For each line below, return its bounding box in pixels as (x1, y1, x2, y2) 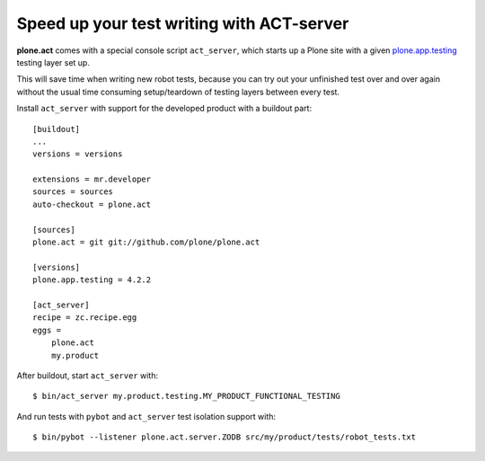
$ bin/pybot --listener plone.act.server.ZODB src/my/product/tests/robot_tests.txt (32, 432, 417, 442)
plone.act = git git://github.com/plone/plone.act (32, 237, 260, 247)
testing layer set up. (16, 57, 90, 67)
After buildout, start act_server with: (16, 369, 159, 381)
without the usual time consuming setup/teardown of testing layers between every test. (16, 86, 340, 97)
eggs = (32, 324, 62, 335)
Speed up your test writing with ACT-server (16, 13, 349, 33)
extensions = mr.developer (32, 174, 152, 184)
